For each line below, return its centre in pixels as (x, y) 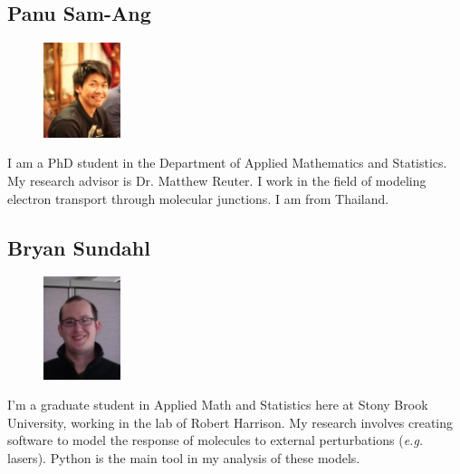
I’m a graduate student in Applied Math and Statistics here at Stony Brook (218, 405)
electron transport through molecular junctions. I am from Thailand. (198, 198)
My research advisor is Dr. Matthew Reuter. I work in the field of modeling (217, 181)
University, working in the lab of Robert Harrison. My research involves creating (230, 422)
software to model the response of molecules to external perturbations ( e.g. (216, 440)
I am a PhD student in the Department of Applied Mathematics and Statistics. (227, 163)
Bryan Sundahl (79, 247)
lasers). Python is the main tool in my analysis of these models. (184, 457)
